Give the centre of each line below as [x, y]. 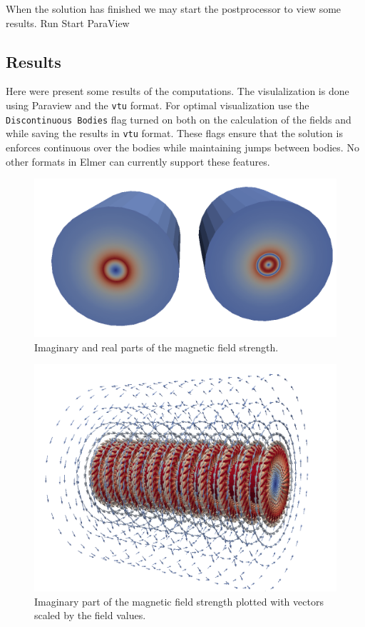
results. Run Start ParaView [68, 22]
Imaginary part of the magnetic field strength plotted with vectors [179, 601]
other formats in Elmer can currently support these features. [138, 161]
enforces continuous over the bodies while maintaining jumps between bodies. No [182, 147]
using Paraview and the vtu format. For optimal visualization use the [158, 105]
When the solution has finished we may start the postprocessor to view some [174, 9]
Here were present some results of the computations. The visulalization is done [178, 91]
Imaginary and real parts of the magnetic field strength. [156, 347]
